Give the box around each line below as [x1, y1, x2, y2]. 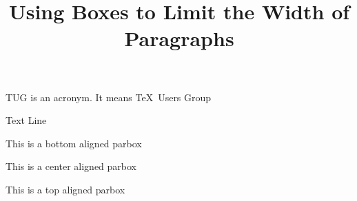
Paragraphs [124, 24, 234, 52]
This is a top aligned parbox [6, 182, 125, 196]
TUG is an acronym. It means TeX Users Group [6, 89, 212, 104]
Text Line [6, 113, 47, 127]
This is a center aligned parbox [6, 159, 137, 173]
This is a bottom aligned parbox [6, 136, 142, 150]
